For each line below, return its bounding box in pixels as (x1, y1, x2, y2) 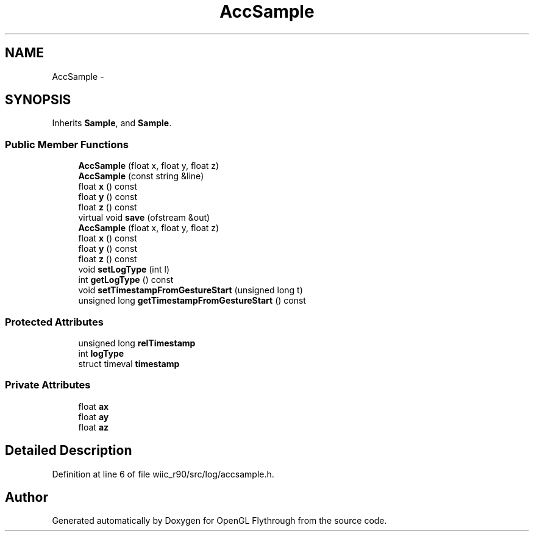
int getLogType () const (78, 274, 174, 285)
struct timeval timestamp (78, 358, 180, 369)
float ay (78, 411, 109, 422)
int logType (78, 348, 124, 359)
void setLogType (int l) (78, 264, 170, 275)
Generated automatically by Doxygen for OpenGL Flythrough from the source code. (52, 515, 387, 526)
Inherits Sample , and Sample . (52, 118, 172, 129)
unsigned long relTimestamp (78, 337, 196, 348)
